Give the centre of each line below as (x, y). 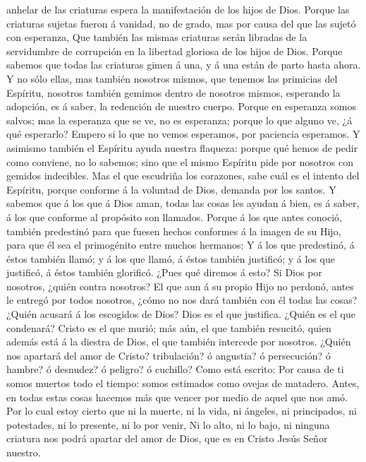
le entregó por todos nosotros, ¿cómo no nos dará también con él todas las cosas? (182, 300)
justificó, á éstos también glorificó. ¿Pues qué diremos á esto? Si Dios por (164, 272)
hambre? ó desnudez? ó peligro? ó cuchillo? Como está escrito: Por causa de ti (175, 369)
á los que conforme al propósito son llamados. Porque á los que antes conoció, (174, 217)
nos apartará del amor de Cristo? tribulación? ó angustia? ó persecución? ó (169, 355)
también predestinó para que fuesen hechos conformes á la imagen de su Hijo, (174, 231)
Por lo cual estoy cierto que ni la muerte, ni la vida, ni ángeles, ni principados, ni (182, 411)
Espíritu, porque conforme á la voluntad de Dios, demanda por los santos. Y (171, 189)
